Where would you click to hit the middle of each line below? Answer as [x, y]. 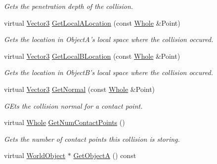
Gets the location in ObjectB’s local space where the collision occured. [108, 72]
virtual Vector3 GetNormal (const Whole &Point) [80, 89]
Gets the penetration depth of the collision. [69, 6]
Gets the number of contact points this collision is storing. [92, 139]
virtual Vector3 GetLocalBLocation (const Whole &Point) [92, 56]
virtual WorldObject [35, 155]
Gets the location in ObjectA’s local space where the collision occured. [109, 39]
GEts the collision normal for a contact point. [73, 105]
